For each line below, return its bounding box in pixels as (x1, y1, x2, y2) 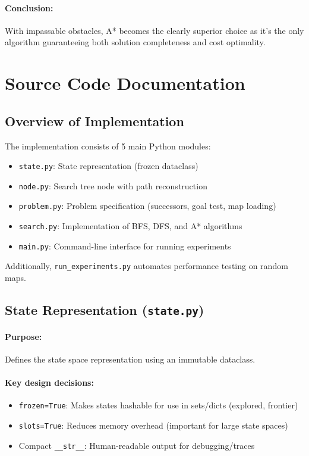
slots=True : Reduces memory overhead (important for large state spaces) (18, 418, 288, 431)
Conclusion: (5, 1, 53, 14)
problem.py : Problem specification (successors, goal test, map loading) (18, 199, 276, 212)
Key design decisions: (5, 376, 94, 389)
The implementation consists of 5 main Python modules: (5, 139, 211, 152)
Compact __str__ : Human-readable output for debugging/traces (18, 439, 255, 451)
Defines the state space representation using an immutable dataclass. (5, 352, 256, 365)
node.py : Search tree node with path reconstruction (18, 179, 207, 192)
